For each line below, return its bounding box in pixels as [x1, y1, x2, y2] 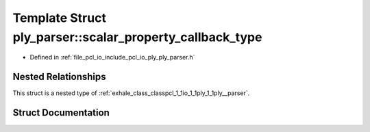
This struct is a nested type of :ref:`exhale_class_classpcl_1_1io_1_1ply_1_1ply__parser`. [12, 89, 250, 97]
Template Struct [12, 10, 106, 25]
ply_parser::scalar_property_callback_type [12, 29, 262, 44]
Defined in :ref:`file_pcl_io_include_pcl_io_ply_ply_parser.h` [29, 53, 195, 62]
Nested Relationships [12, 71, 106, 83]
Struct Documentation [12, 107, 110, 119]
